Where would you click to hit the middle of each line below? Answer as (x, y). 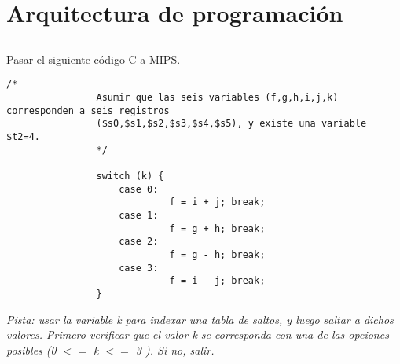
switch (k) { (130, 176)
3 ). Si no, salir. (175, 349)
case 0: (139, 189)
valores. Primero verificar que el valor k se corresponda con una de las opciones (198, 335)
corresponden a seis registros (88, 110)
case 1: (139, 215)
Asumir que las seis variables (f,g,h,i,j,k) (217, 98)
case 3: (139, 268)
